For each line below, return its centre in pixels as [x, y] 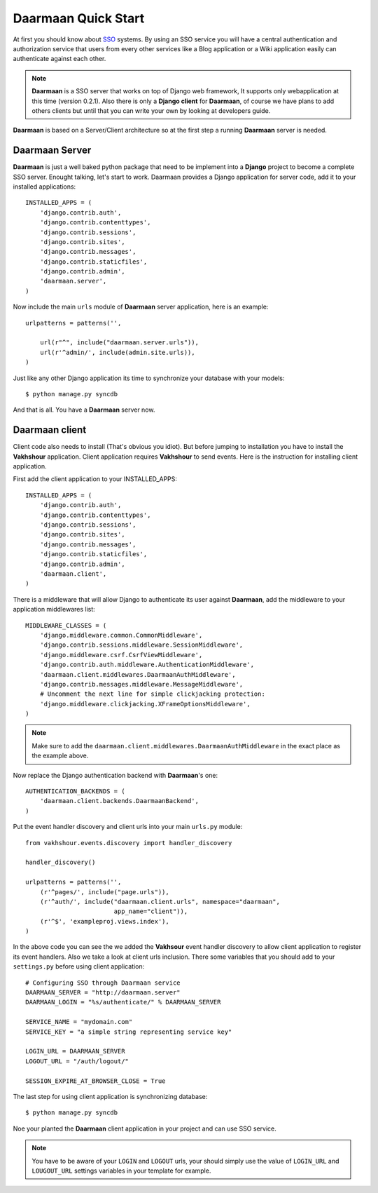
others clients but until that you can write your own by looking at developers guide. [151, 110]
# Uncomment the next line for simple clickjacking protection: [152, 694]
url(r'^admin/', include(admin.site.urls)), [117, 352]
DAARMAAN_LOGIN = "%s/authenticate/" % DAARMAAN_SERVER [123, 1002]
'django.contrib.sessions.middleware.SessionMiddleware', [141, 645]
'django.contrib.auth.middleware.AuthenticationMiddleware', [147, 665]
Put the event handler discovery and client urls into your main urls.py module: [128, 827]
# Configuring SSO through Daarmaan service [103, 983]
